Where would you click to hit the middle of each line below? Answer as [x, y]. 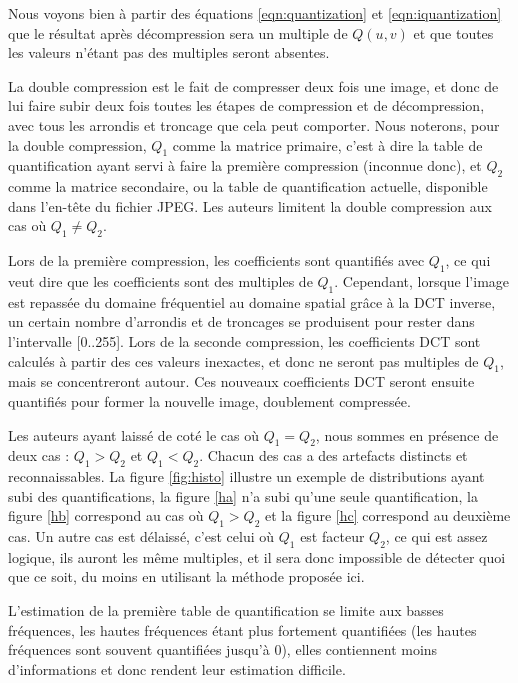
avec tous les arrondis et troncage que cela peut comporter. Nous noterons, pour [254, 124]
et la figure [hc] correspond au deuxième [388, 515]
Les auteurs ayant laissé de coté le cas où [133, 434]
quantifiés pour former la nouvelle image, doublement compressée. [209, 400]
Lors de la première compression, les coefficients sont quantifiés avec [216, 260]
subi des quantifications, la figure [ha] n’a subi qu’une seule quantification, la [243, 495]
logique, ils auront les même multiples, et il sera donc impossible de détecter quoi [257, 556]
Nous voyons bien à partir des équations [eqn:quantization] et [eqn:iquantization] [255, 13]
